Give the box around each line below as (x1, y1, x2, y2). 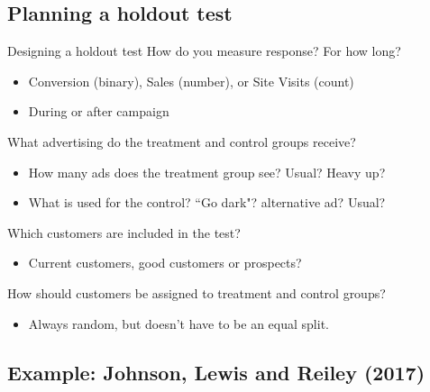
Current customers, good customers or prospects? (28, 253, 302, 272)
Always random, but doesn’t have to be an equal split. (28, 314, 329, 333)
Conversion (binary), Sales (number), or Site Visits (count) (28, 71, 354, 90)
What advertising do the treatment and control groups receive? (7, 132, 356, 150)
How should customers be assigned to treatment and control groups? (7, 283, 386, 302)
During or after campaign (28, 102, 169, 121)
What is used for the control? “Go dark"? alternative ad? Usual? (28, 193, 386, 212)
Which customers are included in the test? (7, 223, 241, 242)
